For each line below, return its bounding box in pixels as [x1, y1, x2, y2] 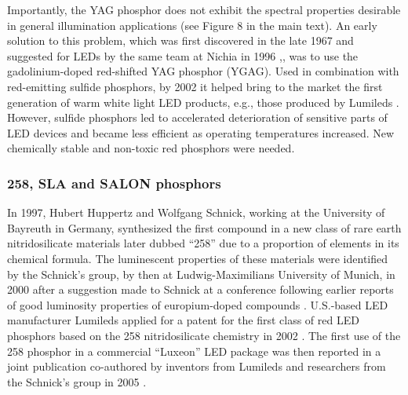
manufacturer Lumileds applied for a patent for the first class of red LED [7, 312, 359, 328]
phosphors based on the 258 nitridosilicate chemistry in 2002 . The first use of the [7, 327, 401, 343]
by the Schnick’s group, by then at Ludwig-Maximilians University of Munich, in [7, 265, 395, 282]
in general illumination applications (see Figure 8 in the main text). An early [7, 16, 377, 33]
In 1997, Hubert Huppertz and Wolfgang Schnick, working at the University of [7, 204, 385, 221]
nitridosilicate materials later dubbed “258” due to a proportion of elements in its [7, 235, 399, 251]
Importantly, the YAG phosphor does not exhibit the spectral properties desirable [7, 2, 401, 17]
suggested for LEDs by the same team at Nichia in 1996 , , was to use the [7, 47, 359, 64]
